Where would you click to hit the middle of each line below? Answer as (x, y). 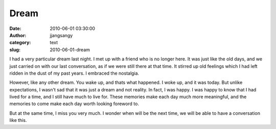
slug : (15, 50)
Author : (18, 35)
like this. (18, 120)
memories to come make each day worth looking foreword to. (74, 104)
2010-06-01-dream (70, 50)
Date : (15, 28)
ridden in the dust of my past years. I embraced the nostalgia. (74, 73)
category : (20, 43)
